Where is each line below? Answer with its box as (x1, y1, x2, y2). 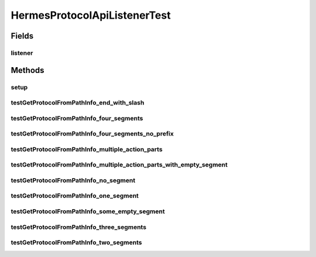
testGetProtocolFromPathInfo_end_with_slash (11, 99, 145, 107)
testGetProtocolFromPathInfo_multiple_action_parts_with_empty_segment (11, 161, 228, 169)
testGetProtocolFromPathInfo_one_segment (11, 192, 139, 200)
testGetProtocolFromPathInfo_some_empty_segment (11, 207, 165, 216)
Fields (11, 31, 34, 41)
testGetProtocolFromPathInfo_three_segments (11, 223, 146, 231)
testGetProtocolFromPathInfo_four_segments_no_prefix (11, 130, 174, 138)
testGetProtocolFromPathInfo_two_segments (11, 238, 142, 246)
